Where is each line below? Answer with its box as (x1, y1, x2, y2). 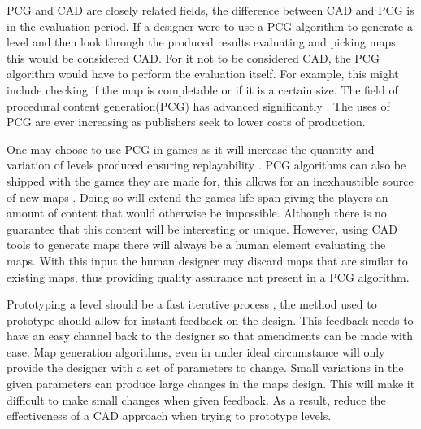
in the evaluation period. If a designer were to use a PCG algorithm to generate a (7, 17, 413, 34)
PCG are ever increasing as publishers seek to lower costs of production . (7, 113, 366, 130)
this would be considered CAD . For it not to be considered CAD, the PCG (7, 49, 380, 66)
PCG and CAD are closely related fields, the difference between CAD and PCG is (7, 2, 414, 18)
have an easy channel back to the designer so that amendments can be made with (7, 327, 414, 344)
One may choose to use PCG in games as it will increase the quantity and (7, 140, 375, 157)
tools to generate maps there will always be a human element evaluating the (7, 236, 386, 253)
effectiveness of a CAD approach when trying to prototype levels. (7, 407, 332, 424)
